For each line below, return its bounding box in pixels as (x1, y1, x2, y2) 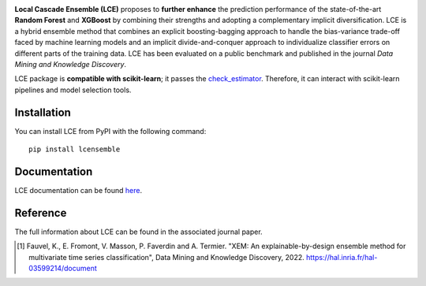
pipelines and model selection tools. (14, 85, 132, 95)
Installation (14, 106, 71, 119)
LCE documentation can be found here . (14, 185, 142, 195)
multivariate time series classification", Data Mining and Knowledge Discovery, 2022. (28, 252, 305, 262)
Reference (14, 206, 67, 220)
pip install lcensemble (28, 145, 121, 154)
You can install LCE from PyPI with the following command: (14, 126, 207, 136)
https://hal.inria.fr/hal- (305, 252, 378, 262)
